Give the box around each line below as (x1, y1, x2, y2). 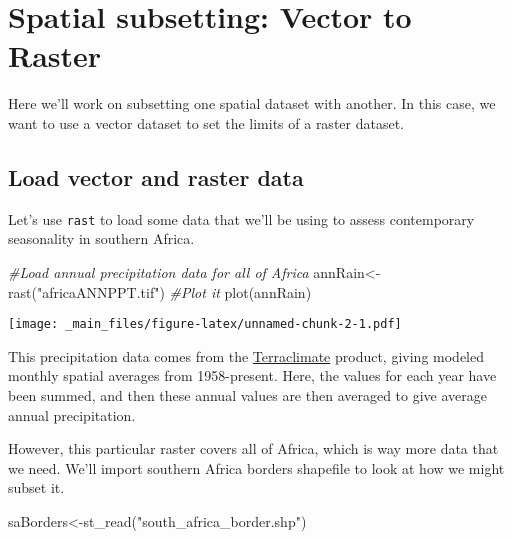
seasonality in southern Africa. (8, 228, 195, 249)
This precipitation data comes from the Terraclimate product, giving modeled (8, 345, 484, 366)
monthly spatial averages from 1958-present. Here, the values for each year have (8, 365, 497, 386)
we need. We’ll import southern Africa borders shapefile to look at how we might (8, 457, 505, 478)
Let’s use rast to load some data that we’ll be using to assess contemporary (8, 208, 475, 229)
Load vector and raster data (8, 161, 304, 192)
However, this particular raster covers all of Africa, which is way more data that (8, 438, 499, 459)
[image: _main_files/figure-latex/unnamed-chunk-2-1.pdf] (8, 317, 402, 332)
